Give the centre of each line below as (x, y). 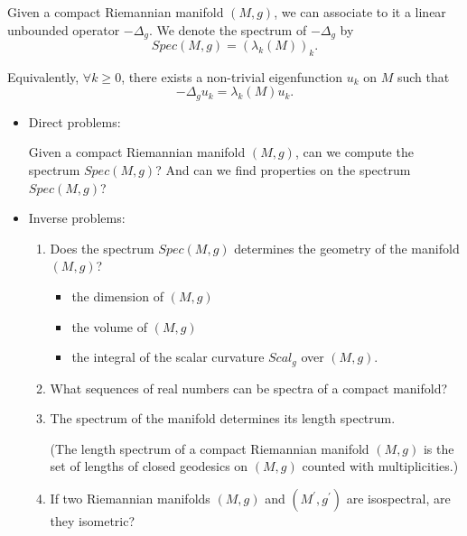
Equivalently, (43, 76)
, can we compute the (354, 152)
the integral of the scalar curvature (168, 357)
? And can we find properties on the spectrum (283, 170)
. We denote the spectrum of (228, 29)
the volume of (109, 326)
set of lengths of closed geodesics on (149, 466)
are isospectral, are (398, 499)
